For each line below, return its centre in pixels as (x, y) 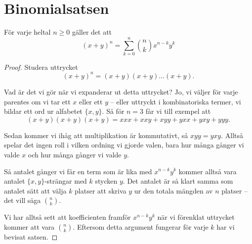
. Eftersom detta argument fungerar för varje (141, 226)
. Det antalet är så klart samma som (178, 181)
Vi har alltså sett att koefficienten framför (67, 217)
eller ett (91, 101)
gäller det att (92, 32)
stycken (106, 181)
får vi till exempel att (178, 111)
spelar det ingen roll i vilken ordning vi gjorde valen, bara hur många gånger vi (124, 145)
